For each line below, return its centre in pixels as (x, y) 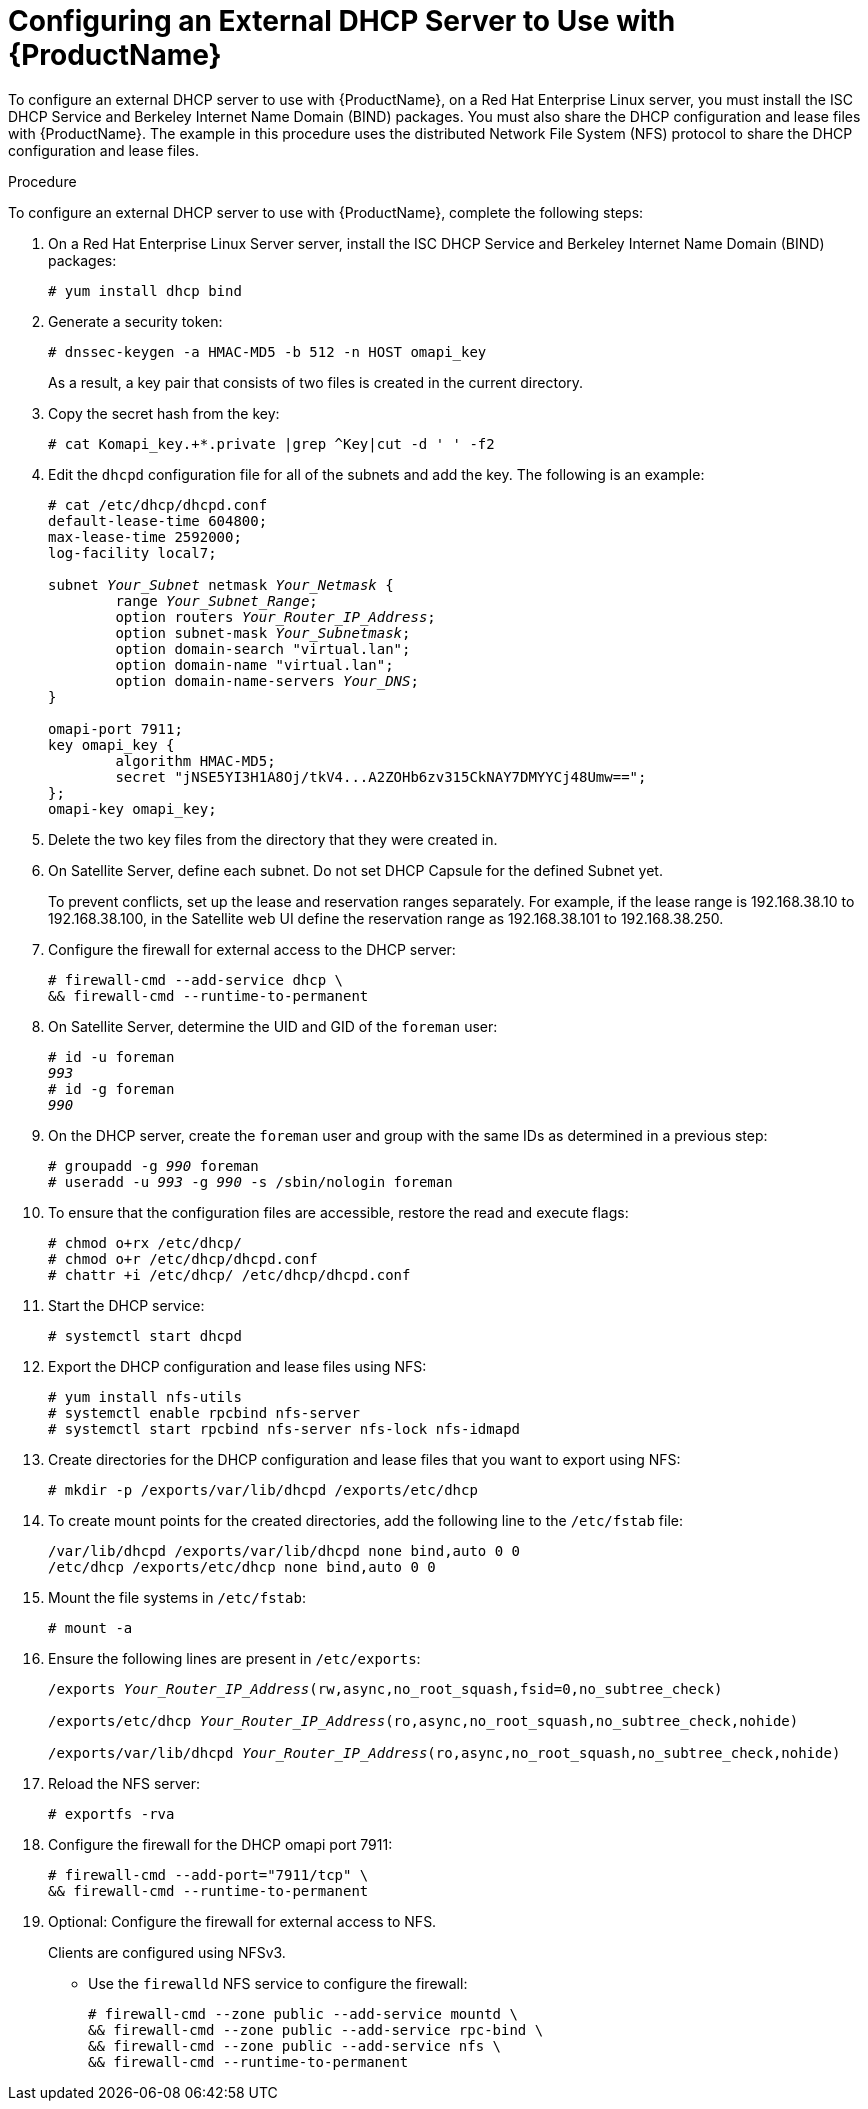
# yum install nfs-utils (145, 1396)
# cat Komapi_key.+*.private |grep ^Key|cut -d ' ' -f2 (271, 443)
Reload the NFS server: (124, 1783)
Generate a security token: (135, 321)
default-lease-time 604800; (158, 520)
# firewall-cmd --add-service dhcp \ (196, 979)
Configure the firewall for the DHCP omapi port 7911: (220, 1844)
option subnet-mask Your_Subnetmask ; (263, 632)
